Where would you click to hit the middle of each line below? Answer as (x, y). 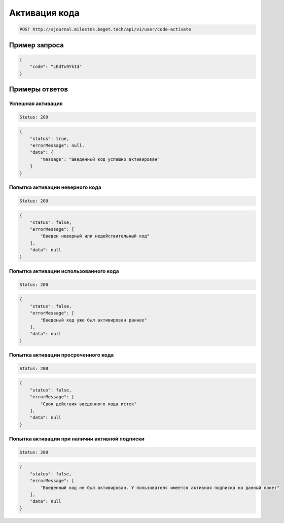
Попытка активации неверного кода (55, 187)
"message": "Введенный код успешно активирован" (100, 159)
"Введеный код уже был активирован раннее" (94, 320)
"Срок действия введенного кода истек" (88, 404)
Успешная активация (36, 104)
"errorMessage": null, (57, 146)
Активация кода (44, 13)
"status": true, (49, 139)
